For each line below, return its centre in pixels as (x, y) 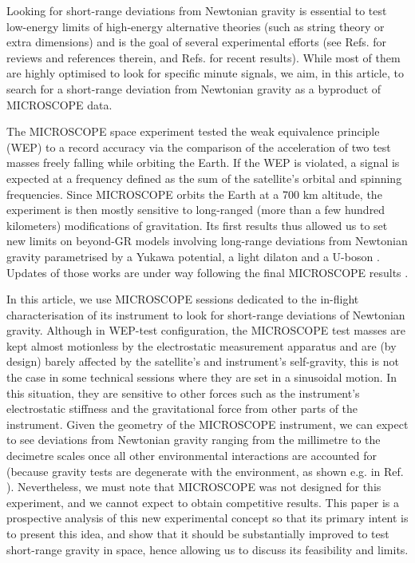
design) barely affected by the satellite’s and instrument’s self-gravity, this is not (203, 361)
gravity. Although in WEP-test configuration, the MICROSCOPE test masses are (206, 330)
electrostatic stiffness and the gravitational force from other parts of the (182, 408)
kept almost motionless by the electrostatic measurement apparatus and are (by (202, 345)
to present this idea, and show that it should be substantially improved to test (198, 533)
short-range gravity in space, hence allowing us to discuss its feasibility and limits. (207, 549)
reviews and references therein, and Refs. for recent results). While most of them (204, 57)
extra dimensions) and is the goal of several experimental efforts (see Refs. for (197, 42)
